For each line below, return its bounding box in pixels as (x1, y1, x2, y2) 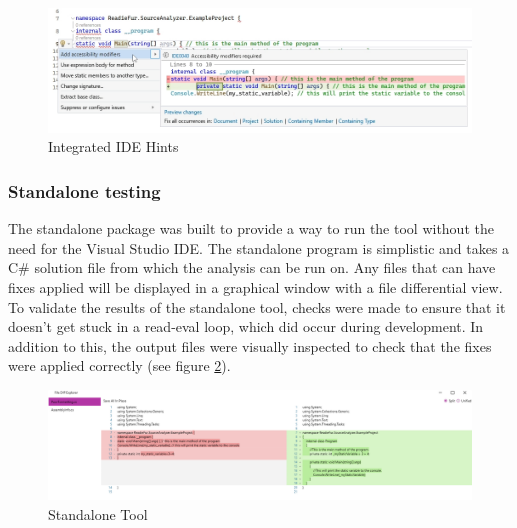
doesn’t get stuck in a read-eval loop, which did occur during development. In (8, 316, 484, 337)
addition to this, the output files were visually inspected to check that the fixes (8, 335, 492, 356)
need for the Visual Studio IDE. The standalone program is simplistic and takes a (8, 237, 510, 258)
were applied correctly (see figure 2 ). (8, 355, 231, 376)
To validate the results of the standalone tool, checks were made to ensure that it (8, 296, 506, 317)
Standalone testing (8, 179, 161, 203)
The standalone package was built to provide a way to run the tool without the (8, 218, 494, 239)
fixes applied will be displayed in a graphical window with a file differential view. (8, 277, 503, 298)
